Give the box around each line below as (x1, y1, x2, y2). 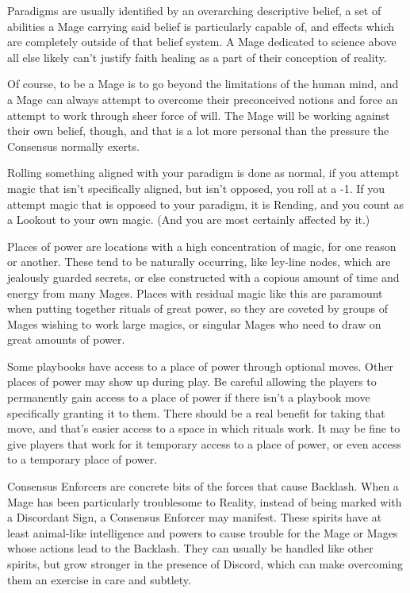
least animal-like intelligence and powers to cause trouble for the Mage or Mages (7, 524, 398, 541)
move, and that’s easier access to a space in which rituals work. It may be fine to (7, 420, 400, 437)
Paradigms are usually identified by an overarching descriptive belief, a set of (7, 2, 381, 18)
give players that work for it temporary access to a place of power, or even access (7, 435, 401, 452)
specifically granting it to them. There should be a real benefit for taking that (7, 404, 385, 421)
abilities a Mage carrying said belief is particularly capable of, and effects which (7, 17, 395, 34)
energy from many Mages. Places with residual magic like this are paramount (7, 284, 383, 301)
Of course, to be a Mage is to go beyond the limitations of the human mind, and (7, 75, 399, 92)
